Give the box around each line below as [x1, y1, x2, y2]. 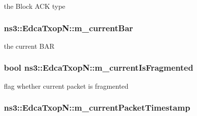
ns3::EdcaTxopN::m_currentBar [4, 21, 133, 34]
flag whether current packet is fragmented [4, 80, 129, 91]
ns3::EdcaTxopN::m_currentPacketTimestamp [4, 101, 190, 114]
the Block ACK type [4, 1, 65, 11]
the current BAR [4, 40, 55, 51]
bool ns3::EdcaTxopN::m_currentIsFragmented [4, 61, 194, 74]
